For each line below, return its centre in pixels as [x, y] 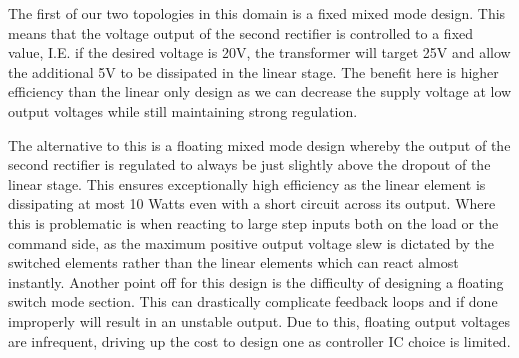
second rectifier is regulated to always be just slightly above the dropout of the [249, 164]
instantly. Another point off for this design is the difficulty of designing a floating [256, 281]
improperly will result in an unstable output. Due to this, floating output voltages [259, 320]
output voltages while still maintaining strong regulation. [183, 110]
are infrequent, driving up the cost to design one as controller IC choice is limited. [259, 340]
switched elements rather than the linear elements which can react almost [233, 262]
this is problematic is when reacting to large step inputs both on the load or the [253, 222]
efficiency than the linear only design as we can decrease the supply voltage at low [260, 91]
